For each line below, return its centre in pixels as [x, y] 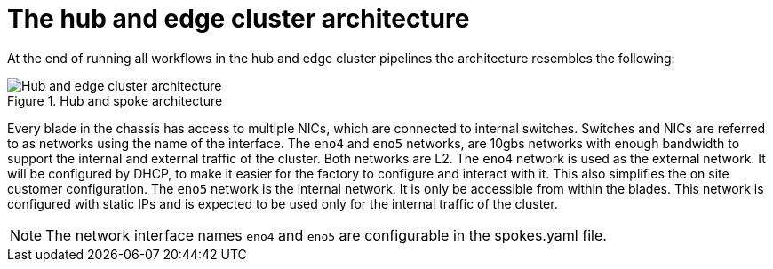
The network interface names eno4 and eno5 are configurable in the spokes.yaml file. [326, 235]
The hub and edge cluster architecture [239, 19]
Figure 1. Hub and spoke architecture [115, 100]
